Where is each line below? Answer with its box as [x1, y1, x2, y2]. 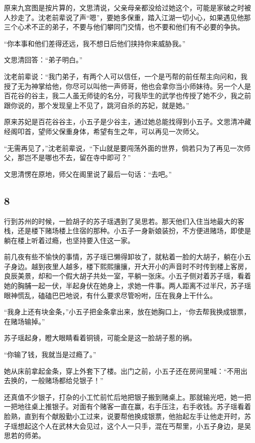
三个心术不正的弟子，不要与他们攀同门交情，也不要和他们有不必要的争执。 [4, 22, 244, 32]
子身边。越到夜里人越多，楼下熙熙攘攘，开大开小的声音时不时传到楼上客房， [4, 261, 251, 271]
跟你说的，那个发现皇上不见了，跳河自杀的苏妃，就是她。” [4, 100, 189, 110]
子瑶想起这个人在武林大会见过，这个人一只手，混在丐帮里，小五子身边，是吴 [4, 420, 251, 431]
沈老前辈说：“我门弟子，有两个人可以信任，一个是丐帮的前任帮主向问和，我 [4, 71, 248, 81]
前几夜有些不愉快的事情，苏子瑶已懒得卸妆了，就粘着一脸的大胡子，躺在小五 [4, 251, 251, 262]
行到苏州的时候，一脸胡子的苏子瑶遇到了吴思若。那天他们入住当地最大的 [4, 216, 237, 226]
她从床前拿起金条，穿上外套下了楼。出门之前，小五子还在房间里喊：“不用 [4, 365, 241, 376]
